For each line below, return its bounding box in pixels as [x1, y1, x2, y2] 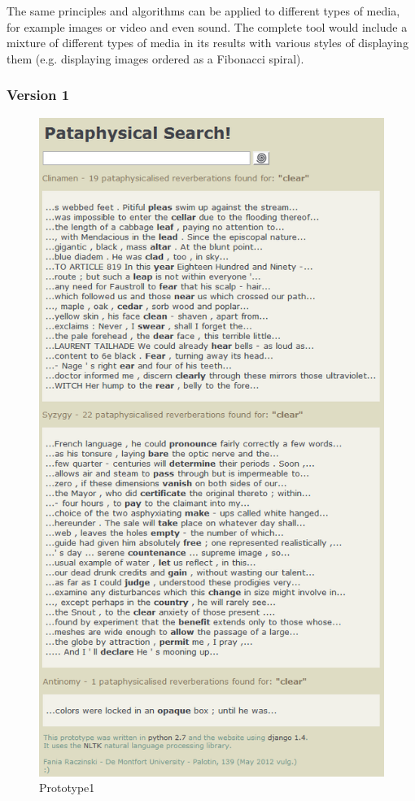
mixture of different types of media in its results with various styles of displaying [7, 34, 408, 51]
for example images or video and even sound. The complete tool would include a [7, 18, 408, 35]
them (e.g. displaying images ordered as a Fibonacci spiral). [7, 50, 304, 67]
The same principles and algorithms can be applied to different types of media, [7, 2, 400, 19]
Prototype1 [39, 779, 95, 796]
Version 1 [7, 85, 70, 105]
